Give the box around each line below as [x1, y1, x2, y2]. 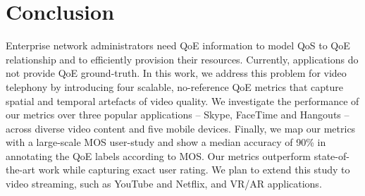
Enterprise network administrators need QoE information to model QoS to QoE [6, 38, 350, 53]
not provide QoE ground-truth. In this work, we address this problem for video [6, 66, 347, 80]
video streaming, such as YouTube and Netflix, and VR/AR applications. [6, 176, 322, 191]
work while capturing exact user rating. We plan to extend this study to [38, 162, 350, 177]
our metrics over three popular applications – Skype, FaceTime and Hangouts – [6, 107, 349, 122]
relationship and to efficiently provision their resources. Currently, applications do [6, 51, 359, 66]
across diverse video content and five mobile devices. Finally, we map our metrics [6, 121, 356, 135]
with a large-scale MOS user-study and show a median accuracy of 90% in [6, 135, 326, 149]
